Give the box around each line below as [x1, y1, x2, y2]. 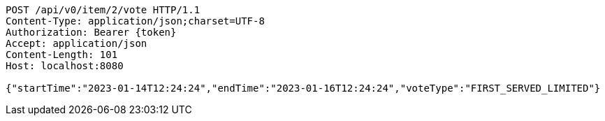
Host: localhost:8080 [6, 60, 124, 71]
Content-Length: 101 [6, 49, 118, 60]
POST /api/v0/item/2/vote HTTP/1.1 [6, 4, 201, 15]
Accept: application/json [6, 38, 147, 49]
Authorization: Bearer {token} [6, 27, 177, 38]
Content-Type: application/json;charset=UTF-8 [6, 15, 265, 27]
